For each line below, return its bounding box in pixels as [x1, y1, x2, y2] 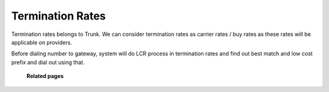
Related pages [26, 73, 64, 80]
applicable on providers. [11, 38, 73, 46]
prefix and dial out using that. [11, 58, 85, 66]
